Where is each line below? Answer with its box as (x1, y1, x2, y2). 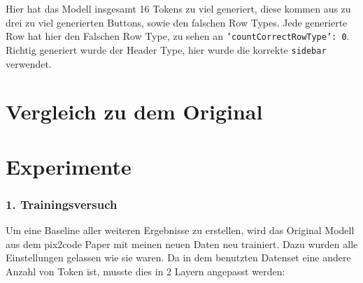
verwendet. (6, 56, 52, 71)
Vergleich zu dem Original (6, 97, 263, 126)
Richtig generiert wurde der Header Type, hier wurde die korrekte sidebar (6, 42, 327, 57)
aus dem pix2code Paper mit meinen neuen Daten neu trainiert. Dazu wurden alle (6, 236, 358, 251)
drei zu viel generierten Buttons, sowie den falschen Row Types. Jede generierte (6, 15, 348, 29)
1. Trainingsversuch (6, 195, 118, 212)
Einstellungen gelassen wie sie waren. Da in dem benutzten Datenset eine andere (6, 250, 351, 265)
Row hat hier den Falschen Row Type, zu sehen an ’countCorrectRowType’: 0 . (6, 29, 350, 43)
